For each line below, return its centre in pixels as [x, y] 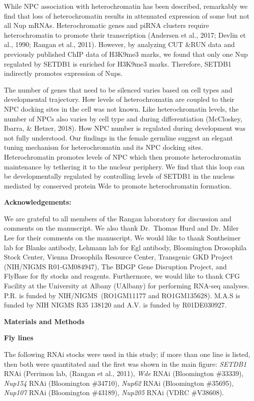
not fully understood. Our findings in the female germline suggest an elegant [118, 137]
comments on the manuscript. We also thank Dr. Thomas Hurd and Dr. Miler [121, 228]
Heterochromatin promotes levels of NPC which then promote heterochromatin [123, 156]
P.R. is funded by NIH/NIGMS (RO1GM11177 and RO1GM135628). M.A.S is [122, 295]
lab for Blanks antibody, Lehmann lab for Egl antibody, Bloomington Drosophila [125, 247]
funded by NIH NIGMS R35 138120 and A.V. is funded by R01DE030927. [115, 305]
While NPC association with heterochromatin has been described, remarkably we [126, 6]
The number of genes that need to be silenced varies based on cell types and [118, 89]
